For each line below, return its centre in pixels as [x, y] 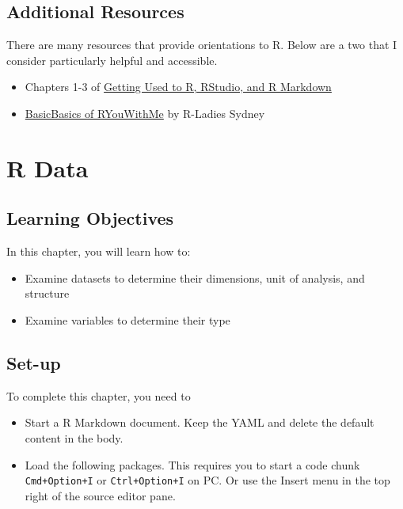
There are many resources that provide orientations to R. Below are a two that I [202, 45]
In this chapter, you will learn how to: [99, 251]
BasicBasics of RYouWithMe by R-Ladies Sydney [145, 113]
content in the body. [74, 437]
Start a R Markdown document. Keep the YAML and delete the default [200, 422]
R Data [48, 167]
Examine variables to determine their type [127, 319]
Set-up [34, 362]
